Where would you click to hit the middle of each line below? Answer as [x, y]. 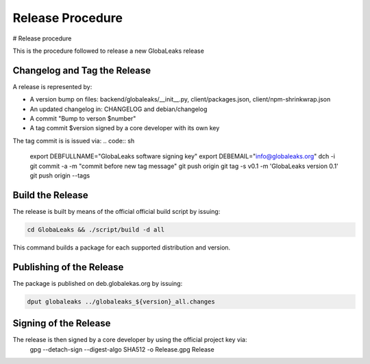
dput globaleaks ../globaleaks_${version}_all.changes [121, 301]
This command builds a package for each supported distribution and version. [122, 247]
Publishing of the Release [68, 267]
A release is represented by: [52, 86]
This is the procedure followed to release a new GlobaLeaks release [109, 51]
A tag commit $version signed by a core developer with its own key [125, 128]
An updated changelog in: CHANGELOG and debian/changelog [119, 109]
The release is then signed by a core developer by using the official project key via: [130, 340]
